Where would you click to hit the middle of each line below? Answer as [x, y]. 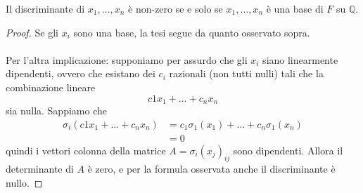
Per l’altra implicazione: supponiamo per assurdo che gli [127, 59]
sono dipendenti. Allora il [288, 150]
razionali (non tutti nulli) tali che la [246, 73]
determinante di [40, 169]
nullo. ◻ [24, 183]
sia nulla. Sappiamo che [56, 111]
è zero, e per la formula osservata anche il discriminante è [211, 169]
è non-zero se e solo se [176, 8]
